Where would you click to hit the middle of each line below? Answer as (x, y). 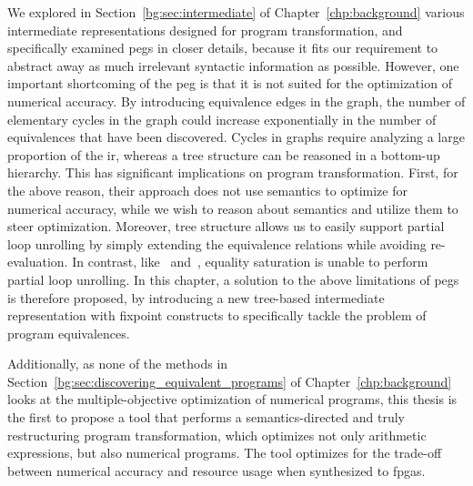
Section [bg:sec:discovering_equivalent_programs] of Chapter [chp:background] (230, 381)
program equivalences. (69, 333)
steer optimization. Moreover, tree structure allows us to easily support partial (226, 226)
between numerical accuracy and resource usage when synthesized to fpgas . (216, 470)
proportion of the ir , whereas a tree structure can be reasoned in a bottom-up (224, 154)
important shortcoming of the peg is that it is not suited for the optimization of (230, 83)
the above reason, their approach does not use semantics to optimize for (207, 190)
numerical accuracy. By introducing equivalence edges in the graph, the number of (236, 101)
